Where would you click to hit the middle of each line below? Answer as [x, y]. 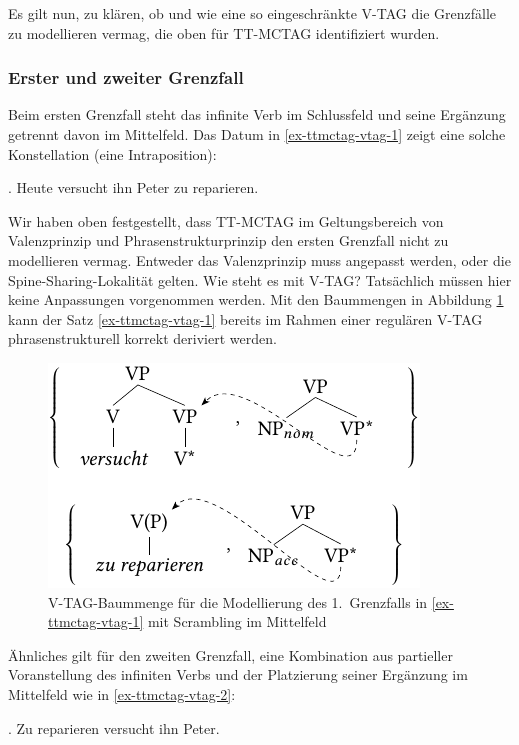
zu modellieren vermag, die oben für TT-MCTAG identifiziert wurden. [224, 32]
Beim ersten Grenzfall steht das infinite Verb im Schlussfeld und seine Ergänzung [257, 114]
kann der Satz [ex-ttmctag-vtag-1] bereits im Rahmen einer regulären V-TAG [245, 318]
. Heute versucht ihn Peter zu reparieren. [133, 187]
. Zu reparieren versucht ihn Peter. [114, 727]
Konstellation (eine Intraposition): [112, 153]
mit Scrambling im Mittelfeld [237, 621]
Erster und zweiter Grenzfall [126, 77]
